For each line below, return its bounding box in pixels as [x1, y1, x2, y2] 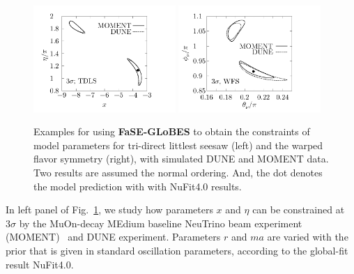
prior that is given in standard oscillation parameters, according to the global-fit [6, 243, 348, 258]
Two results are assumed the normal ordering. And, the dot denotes [33, 165, 323, 180]
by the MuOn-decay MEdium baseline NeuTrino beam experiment [19, 215, 302, 230]
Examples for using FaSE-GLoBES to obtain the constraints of [33, 124, 310, 139]
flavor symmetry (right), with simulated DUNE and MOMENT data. [33, 151, 329, 166]
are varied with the [267, 229, 348, 244]
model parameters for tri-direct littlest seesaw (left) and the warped [33, 137, 323, 152]
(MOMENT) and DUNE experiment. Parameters [6, 229, 221, 244]
